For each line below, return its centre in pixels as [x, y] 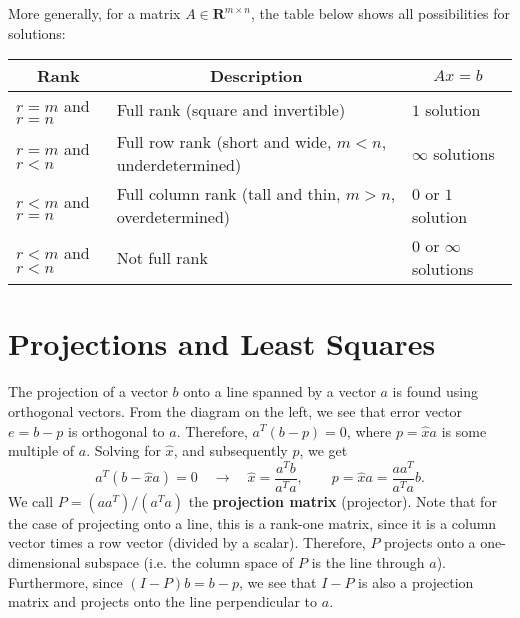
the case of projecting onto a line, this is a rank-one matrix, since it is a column [252, 522]
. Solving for [123, 450]
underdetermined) [179, 165]
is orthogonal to [116, 430]
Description [256, 76]
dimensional [44, 562]
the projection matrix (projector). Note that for [342, 500]
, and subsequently [230, 450]
